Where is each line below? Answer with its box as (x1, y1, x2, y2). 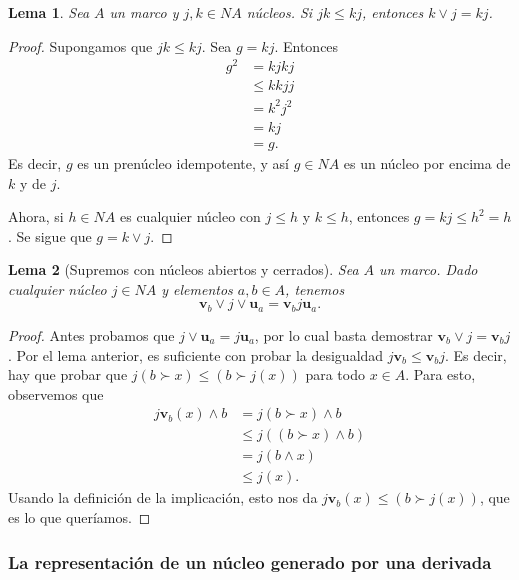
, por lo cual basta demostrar (254, 324, 433, 345)
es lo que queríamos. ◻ (8, 507, 151, 528)
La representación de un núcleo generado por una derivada (8, 549, 492, 574)
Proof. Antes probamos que (8, 324, 175, 345)
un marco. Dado (379, 259, 478, 280)
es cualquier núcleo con (119, 206, 261, 227)
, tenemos (285, 278, 345, 299)
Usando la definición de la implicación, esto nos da (8, 487, 318, 508)
